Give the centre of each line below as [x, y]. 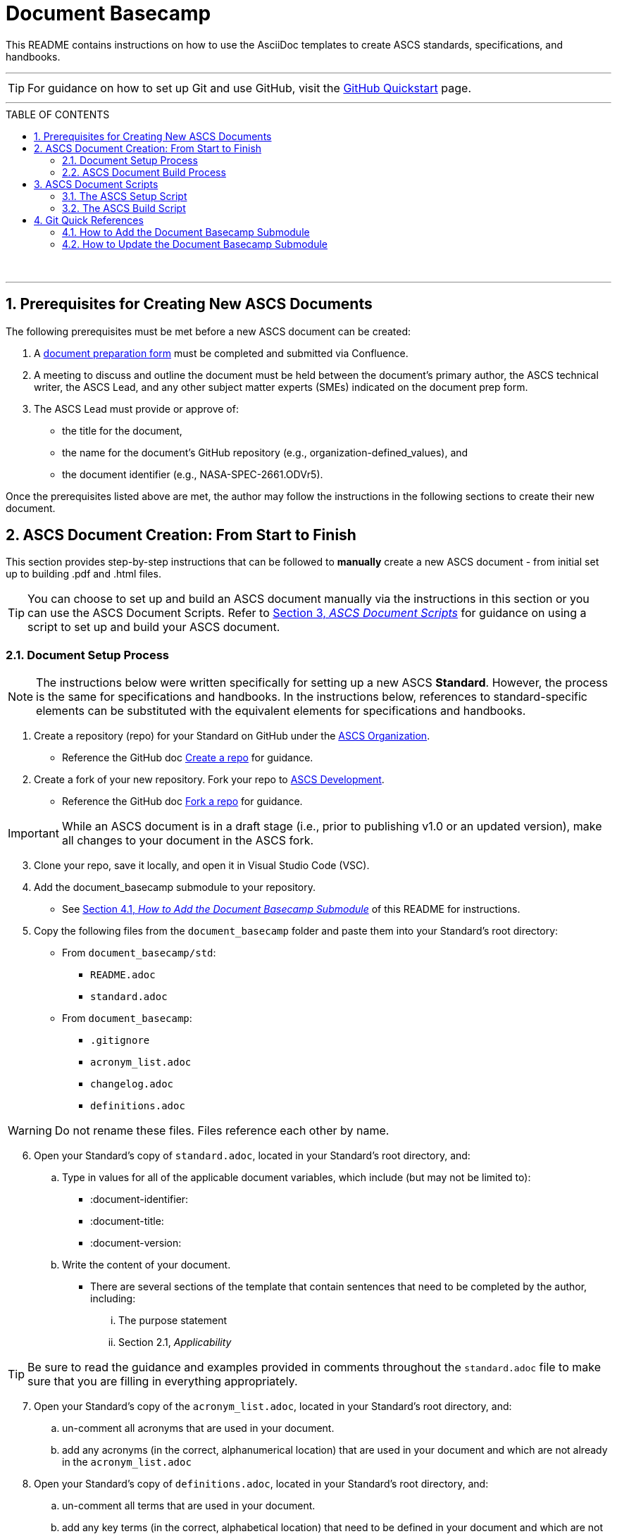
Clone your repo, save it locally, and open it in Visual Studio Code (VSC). [202, 866]
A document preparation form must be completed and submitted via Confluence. [221, 353]
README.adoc [123, 975]
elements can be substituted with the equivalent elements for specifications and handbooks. [281, 711]
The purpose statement [173, 1321]
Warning [30, 1131]
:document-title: [127, 1221]
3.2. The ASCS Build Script [124, 208]
